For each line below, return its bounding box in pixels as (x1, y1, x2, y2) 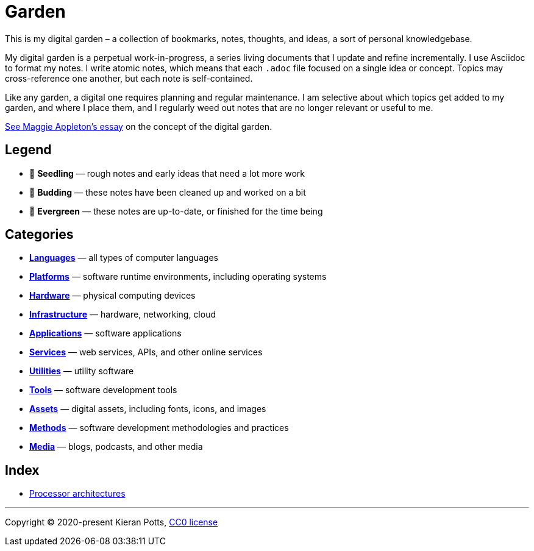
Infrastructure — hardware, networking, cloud (29, 309, 216, 320)
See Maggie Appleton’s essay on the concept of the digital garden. (5, 121, 272, 132)
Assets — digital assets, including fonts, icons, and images (29, 403, 266, 414)
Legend (5, 142, 52, 158)
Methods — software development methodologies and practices (29, 422, 289, 433)
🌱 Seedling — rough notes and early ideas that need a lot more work (29, 168, 305, 179)
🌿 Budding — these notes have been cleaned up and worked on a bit (29, 187, 306, 197)
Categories (5, 227, 74, 243)
